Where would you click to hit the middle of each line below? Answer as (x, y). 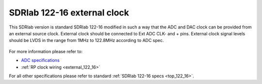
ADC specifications (41, 60)
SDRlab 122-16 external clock (69, 13)
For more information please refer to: (46, 51)
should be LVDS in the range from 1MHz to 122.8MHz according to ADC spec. (86, 41)
